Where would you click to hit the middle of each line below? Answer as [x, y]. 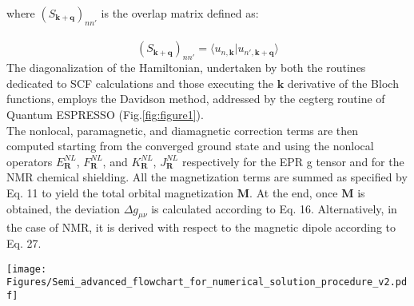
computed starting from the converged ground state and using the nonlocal [190, 146]
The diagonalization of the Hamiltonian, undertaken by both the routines [186, 68]
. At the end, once [294, 192]
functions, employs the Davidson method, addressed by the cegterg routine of [196, 99]
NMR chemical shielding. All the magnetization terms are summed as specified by [207, 177]
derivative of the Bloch [343, 83]
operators [30, 161]
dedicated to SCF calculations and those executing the [140, 83]
